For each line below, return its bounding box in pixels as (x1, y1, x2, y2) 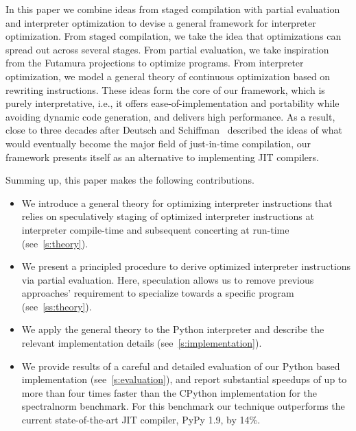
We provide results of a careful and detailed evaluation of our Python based (21, 358, 340, 373)
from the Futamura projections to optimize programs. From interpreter (5, 56, 304, 70)
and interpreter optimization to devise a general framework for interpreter (5, 15, 316, 29)
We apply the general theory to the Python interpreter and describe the (21, 322, 324, 336)
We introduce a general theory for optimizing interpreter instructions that (21, 195, 333, 210)
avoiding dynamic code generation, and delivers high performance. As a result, (5, 109, 335, 123)
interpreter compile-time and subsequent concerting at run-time (21, 222, 289, 236)
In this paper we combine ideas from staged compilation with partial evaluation (5, 2, 340, 16)
